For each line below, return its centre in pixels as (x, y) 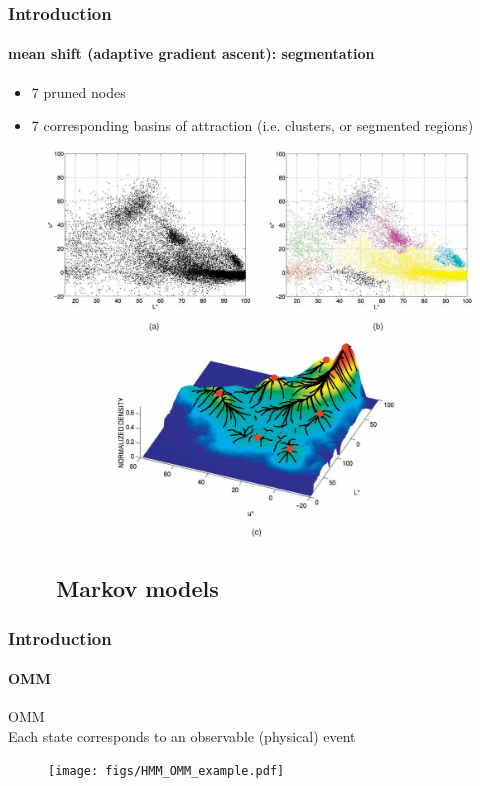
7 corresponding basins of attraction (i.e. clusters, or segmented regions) (252, 125)
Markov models (137, 588)
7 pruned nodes (78, 91)
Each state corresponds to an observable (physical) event (182, 735)
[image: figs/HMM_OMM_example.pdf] (166, 771)
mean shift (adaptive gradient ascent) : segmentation (191, 53)
